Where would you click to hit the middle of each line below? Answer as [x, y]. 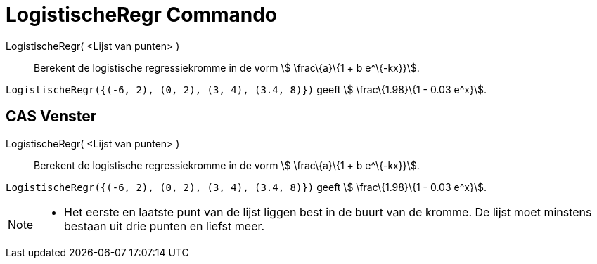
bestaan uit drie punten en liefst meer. [165, 226]
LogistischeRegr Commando [142, 15]
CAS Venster [51, 117]
